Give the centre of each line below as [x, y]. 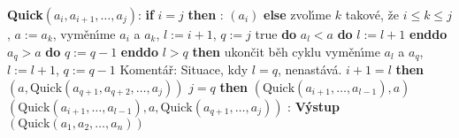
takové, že [372, 14]
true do [276, 34]
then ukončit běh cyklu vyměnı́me [286, 51]
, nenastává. [310, 69]
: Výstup [314, 106]
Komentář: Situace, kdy [184, 69]
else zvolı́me [298, 14]
